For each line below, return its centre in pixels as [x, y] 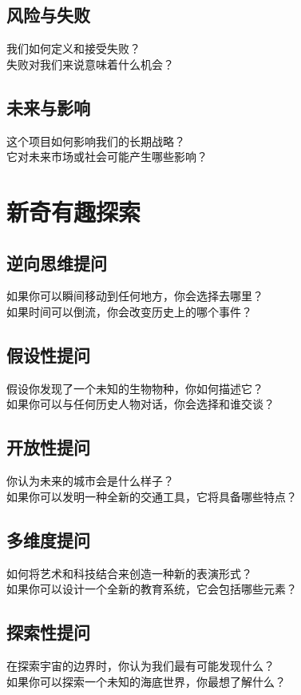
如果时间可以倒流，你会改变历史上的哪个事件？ [129, 311]
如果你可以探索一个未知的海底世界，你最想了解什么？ [146, 681]
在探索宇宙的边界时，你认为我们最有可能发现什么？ [141, 665]
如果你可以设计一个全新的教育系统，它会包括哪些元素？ [152, 589]
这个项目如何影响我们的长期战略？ [96, 141]
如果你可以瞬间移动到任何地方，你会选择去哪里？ [135, 296]
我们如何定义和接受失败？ [73, 48]
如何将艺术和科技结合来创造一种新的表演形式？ [129, 573]
